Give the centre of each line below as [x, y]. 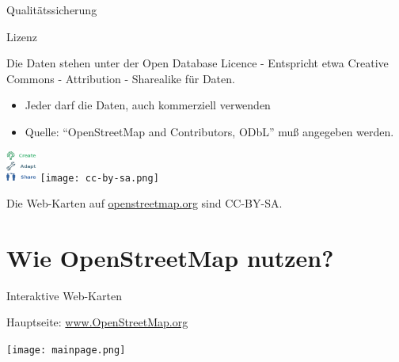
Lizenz [22, 36]
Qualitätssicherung [52, 10]
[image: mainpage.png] [66, 350]
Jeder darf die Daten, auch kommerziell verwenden [148, 105]
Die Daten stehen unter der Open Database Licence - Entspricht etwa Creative [198, 63]
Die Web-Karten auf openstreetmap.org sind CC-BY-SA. [144, 203]
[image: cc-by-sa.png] [99, 178]
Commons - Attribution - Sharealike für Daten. [121, 78]
